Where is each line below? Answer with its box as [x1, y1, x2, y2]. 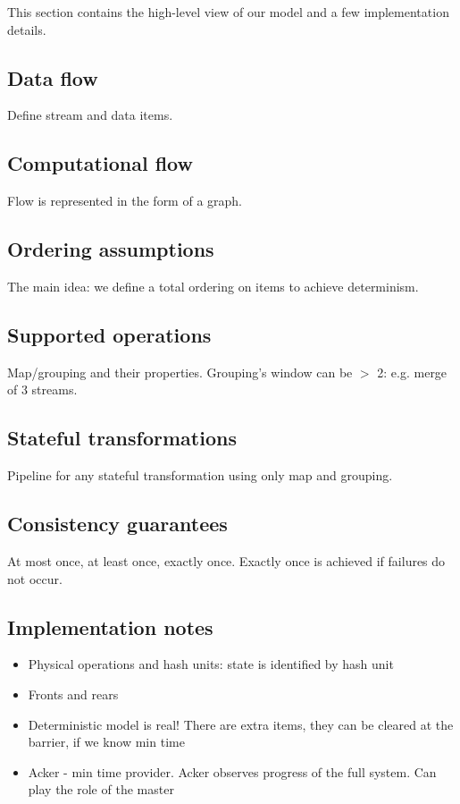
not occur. [7, 569, 63, 588]
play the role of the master [28, 780, 174, 799]
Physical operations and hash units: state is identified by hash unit [28, 655, 394, 673]
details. [7, 20, 46, 38]
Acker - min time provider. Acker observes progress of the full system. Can [28, 762, 437, 781]
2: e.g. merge [377, 362, 447, 381]
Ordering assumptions [7, 235, 214, 263]
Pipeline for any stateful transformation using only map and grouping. [7, 466, 393, 485]
